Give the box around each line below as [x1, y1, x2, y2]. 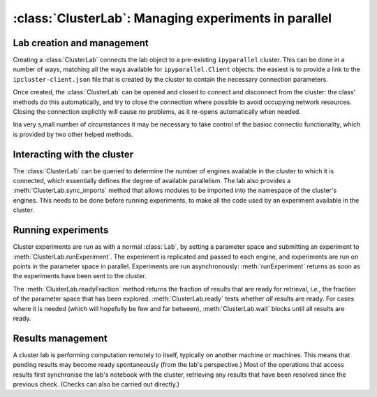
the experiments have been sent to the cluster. [13, 272, 147, 280]
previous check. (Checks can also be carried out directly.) [13, 380, 180, 388]
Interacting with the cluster [13, 148, 134, 160]
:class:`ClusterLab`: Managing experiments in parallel [13, 10, 332, 26]
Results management [13, 332, 108, 344]
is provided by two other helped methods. [13, 130, 133, 138]
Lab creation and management [13, 37, 149, 49]
